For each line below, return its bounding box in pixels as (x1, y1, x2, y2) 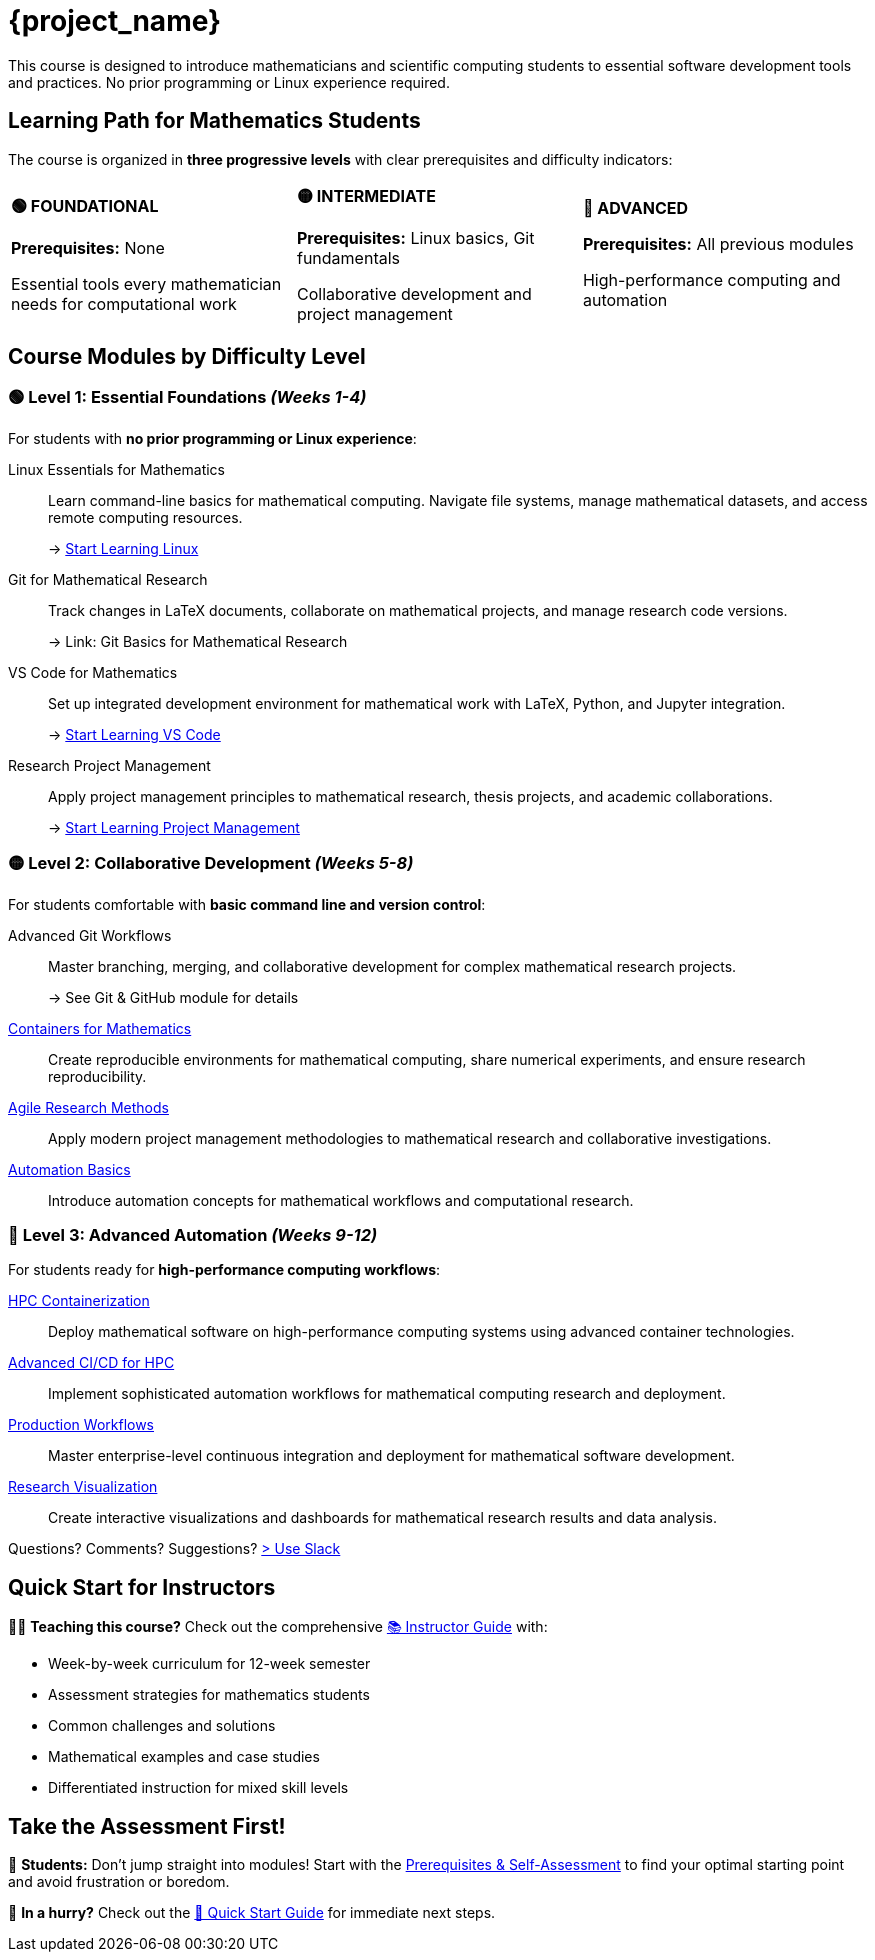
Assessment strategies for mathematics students (48, 1686, 370, 1704)
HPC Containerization (8, 1292, 150, 1310)
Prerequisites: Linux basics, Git (296, 227, 535, 248)
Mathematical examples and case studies (48, 1748, 320, 1766)
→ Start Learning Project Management (48, 818, 300, 836)
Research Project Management (8, 756, 211, 774)
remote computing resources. (48, 508, 243, 526)
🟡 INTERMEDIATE (296, 185, 436, 206)
